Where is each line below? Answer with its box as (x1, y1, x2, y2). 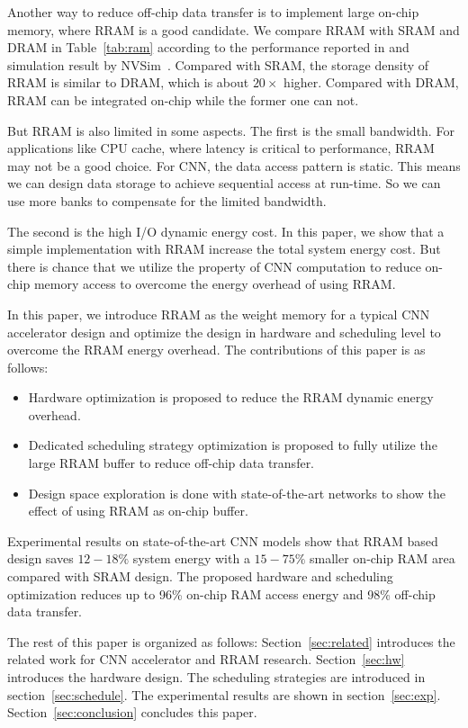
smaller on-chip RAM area (310, 549, 455, 568)
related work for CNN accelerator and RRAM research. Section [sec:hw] (7, 650, 405, 669)
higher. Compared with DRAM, (283, 73, 459, 92)
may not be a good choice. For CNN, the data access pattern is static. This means (7, 156, 461, 175)
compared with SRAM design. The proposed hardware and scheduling (7, 567, 393, 586)
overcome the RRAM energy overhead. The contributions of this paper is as (7, 340, 426, 359)
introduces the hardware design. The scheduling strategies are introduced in (7, 668, 426, 686)
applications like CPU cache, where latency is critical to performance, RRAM (7, 139, 435, 157)
